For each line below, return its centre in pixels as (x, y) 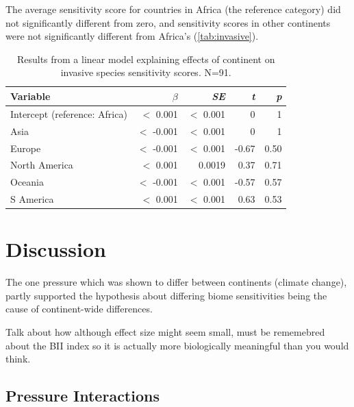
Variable (30, 96)
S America (32, 199)
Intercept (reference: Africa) (69, 113)
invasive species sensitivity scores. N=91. (146, 72)
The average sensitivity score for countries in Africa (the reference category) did (173, 9)
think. (18, 359)
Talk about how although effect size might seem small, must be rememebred (165, 332)
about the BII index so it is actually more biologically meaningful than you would (177, 345)
